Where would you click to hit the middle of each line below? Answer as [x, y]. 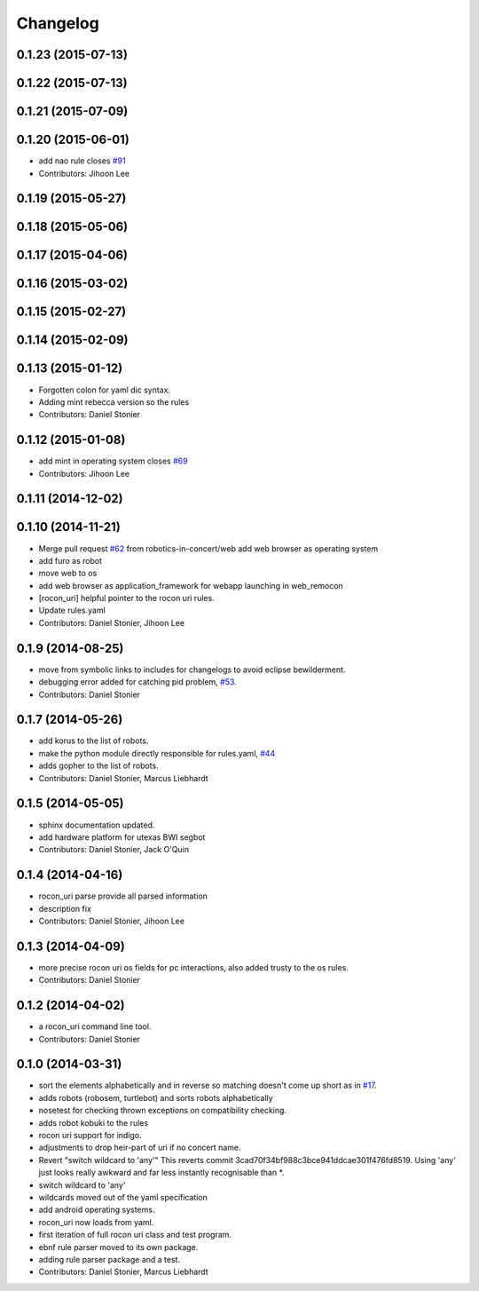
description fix [65, 908]
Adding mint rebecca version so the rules [114, 402]
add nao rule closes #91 [82, 161]
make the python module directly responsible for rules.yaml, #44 [157, 753]
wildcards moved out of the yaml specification [123, 1197]
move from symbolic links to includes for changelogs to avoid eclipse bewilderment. [192, 669]
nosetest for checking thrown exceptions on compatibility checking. [163, 1111]
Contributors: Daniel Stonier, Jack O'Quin [114, 850]
